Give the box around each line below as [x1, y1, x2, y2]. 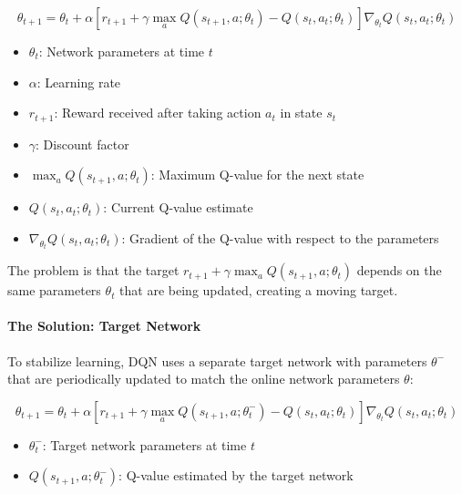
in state [280, 103, 323, 122]
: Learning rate [36, 72, 121, 91]
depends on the [356, 261, 442, 280]
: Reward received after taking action [54, 103, 262, 122]
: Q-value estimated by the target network [118, 466, 354, 485]
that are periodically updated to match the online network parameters [7, 369, 400, 388]
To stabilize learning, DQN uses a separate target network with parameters [7, 351, 427, 370]
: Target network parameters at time [42, 435, 247, 454]
